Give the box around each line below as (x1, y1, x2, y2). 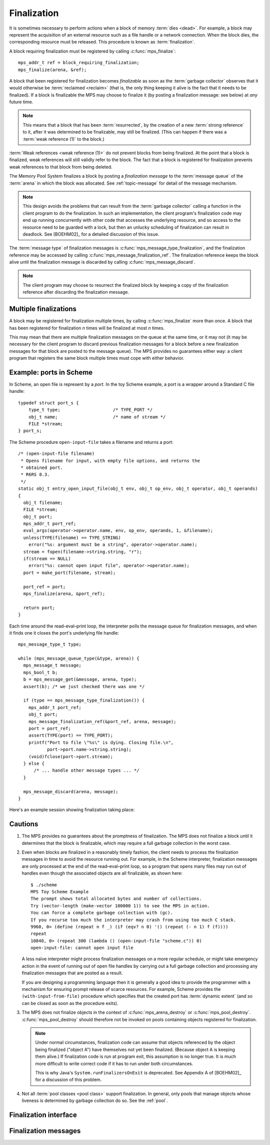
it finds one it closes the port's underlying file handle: (9, 630, 119, 636)
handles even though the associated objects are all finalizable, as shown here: (21, 870, 182, 876)
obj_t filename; (23, 499, 63, 505)
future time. (9, 99, 33, 105)
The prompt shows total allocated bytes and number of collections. (30, 896, 202, 902)
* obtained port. (20, 464, 63, 470)
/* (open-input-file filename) (18, 451, 95, 456)
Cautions (9, 820, 38, 828)
